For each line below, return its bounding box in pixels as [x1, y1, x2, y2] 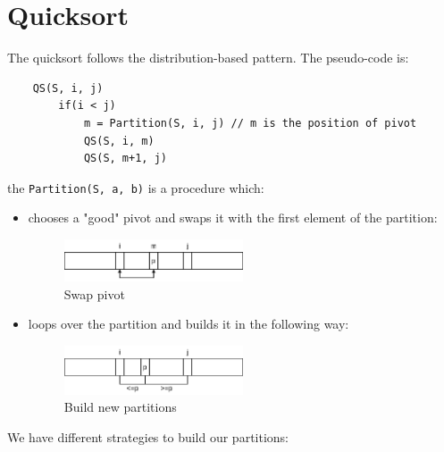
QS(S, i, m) [83, 134, 155, 147]
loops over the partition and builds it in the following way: [28, 314, 349, 333]
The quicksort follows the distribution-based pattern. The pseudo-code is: [7, 48, 409, 67]
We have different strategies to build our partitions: [7, 428, 289, 447]
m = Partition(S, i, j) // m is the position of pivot [83, 116, 417, 130]
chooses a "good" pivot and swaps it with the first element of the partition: [28, 208, 438, 227]
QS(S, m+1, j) [83, 152, 167, 165]
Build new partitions [63, 398, 177, 416]
